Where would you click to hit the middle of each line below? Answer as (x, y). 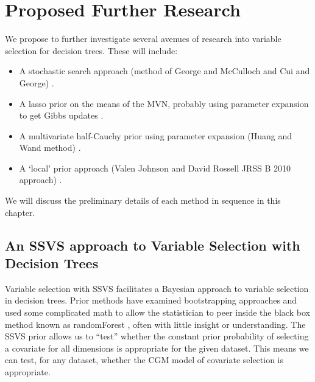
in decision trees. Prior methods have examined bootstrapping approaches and (151, 300)
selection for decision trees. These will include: (91, 50)
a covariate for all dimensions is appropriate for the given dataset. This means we (157, 348)
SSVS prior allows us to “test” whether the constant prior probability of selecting (157, 336)
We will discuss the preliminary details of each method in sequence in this (143, 200)
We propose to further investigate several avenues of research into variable (143, 39)
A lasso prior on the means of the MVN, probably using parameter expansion (164, 103)
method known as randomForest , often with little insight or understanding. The (155, 324)
